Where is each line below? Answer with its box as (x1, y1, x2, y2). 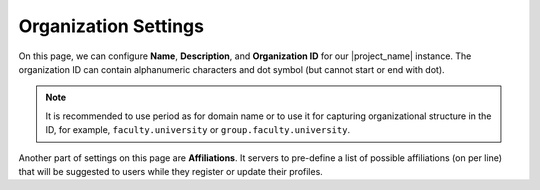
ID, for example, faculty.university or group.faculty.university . (45, 124, 350, 136)
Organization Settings (18, 15, 205, 37)
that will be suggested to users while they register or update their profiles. (18, 165, 324, 177)
